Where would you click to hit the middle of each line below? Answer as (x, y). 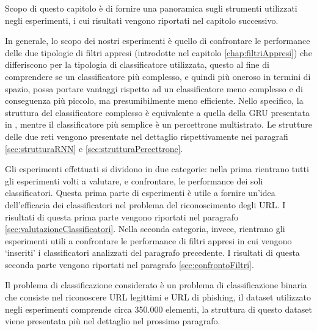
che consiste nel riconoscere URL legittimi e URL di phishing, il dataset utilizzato (158, 297)
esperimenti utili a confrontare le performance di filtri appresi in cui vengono (148, 240)
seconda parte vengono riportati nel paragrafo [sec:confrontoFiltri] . (129, 264)
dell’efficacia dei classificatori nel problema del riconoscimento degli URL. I (145, 204)
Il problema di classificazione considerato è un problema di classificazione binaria (156, 285)
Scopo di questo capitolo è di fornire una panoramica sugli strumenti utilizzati (151, 8)
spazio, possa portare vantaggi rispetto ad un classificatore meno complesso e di (154, 88)
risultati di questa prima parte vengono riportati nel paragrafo (122, 216)
